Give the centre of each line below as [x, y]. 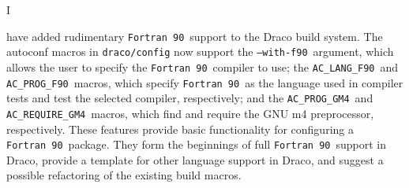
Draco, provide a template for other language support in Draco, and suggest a [195, 159]
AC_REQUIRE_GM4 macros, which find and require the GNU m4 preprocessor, [190, 113]
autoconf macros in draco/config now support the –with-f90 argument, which [200, 52]
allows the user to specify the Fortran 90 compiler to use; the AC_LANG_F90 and [203, 66]
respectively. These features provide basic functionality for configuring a [180, 129]
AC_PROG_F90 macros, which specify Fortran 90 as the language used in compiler [205, 82]
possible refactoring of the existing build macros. [124, 175]
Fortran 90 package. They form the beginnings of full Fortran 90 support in [197, 144]
